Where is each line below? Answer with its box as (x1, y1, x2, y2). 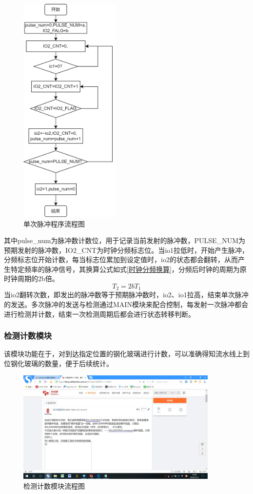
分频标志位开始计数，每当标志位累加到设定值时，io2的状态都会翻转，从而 (4, 254, 238, 265)
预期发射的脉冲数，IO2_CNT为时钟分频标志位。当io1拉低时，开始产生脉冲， (4, 245, 249, 255)
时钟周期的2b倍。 (4, 273, 59, 284)
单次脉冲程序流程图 (23, 219, 85, 229)
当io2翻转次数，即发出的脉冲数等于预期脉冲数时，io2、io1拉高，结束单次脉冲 (4, 289, 249, 300)
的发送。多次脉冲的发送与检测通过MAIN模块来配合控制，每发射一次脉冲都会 (4, 299, 248, 309)
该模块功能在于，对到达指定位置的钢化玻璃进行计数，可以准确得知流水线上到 (4, 349, 250, 359)
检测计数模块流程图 (23, 480, 85, 491)
